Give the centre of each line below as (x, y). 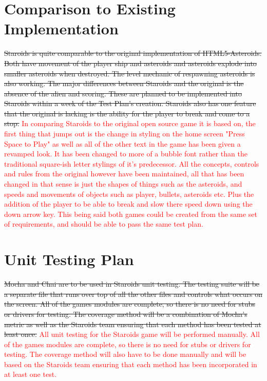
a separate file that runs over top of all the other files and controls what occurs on (133, 294)
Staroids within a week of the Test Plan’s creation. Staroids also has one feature (130, 103)
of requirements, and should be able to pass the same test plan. (104, 224)
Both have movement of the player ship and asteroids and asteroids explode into (130, 63)
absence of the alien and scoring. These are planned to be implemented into (123, 93)
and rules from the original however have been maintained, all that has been (124, 174)
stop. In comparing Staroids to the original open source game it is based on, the (130, 123)
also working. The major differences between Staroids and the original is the (124, 83)
